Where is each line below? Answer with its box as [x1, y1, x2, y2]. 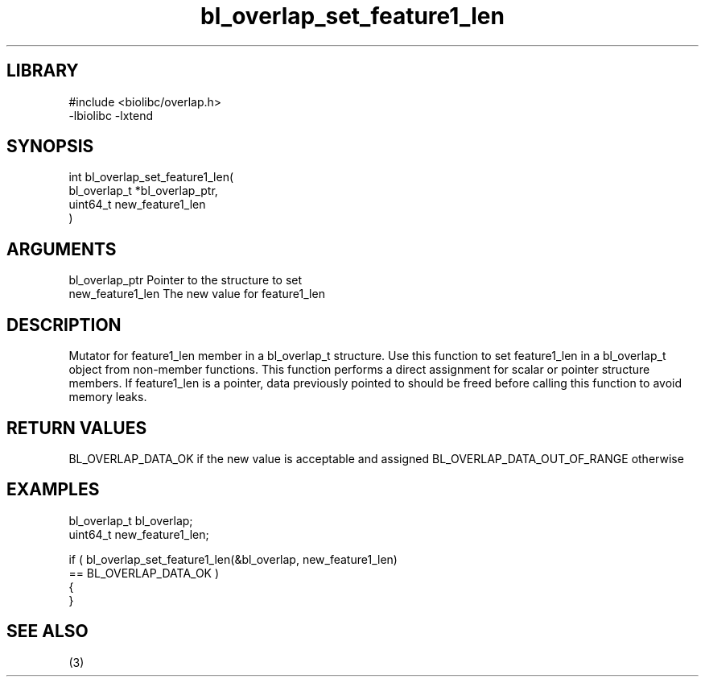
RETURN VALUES [6, 417, 147, 438]
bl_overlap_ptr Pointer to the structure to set [68, 273, 303, 288]
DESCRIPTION [6, 314, 122, 335]
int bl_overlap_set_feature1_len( [68, 170, 234, 184]
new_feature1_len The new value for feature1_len [68, 287, 325, 301]
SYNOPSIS [6, 136, 94, 157]
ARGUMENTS [6, 238, 117, 259]
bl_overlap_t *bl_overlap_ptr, [68, 184, 218, 198]
